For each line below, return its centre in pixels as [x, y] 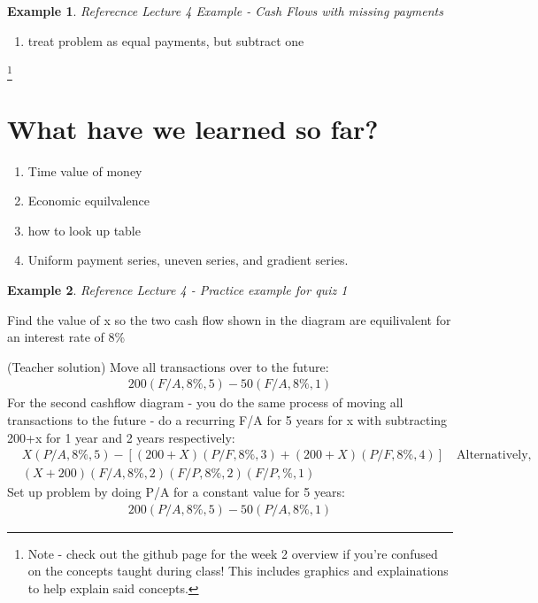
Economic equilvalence [88, 201]
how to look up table [84, 230]
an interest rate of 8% [66, 337]
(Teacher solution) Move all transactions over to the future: [168, 366]
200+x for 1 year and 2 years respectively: [121, 437]
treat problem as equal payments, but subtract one [166, 40]
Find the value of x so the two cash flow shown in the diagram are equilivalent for [229, 319]
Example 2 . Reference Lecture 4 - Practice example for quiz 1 [177, 290]
